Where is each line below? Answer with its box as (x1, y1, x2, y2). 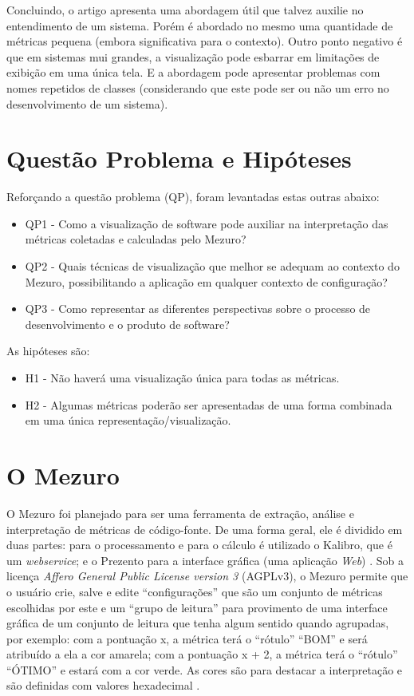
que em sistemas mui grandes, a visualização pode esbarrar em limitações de (6, 48, 380, 65)
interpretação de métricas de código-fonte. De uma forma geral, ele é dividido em (6, 520, 403, 537)
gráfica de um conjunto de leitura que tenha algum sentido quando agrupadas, (6, 615, 389, 631)
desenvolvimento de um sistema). (6, 95, 168, 112)
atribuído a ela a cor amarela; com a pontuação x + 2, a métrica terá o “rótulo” (6, 646, 398, 662)
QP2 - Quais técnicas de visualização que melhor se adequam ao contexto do (25, 258, 400, 275)
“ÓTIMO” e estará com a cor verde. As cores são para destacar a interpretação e (6, 661, 403, 678)
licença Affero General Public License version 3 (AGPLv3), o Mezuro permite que (6, 567, 408, 584)
